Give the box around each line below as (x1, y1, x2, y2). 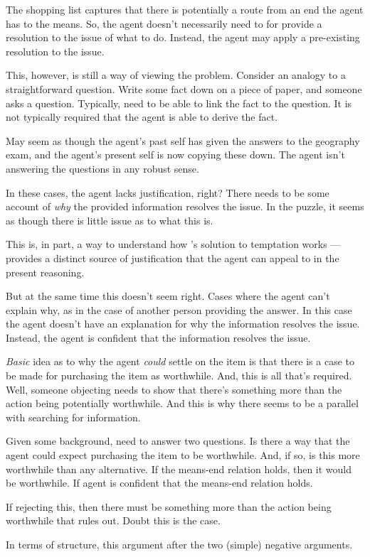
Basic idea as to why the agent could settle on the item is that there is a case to (6, 354, 355, 369)
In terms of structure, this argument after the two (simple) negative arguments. (6, 537, 353, 551)
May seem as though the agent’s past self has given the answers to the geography (6, 133, 360, 148)
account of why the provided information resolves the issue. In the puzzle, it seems (6, 199, 364, 214)
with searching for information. (6, 409, 141, 424)
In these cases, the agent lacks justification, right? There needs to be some (6, 185, 329, 200)
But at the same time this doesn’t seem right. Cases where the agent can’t (6, 288, 330, 303)
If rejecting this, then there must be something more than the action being (6, 499, 332, 514)
